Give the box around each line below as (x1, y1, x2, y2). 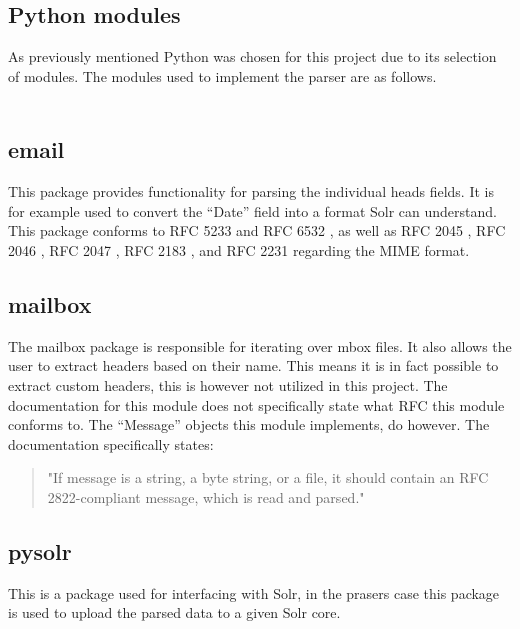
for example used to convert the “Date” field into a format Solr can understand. (8, 200, 497, 221)
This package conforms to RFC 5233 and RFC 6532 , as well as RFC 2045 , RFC (8, 220, 506, 241)
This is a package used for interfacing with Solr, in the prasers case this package (8, 582, 500, 603)
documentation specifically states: (8, 433, 214, 454)
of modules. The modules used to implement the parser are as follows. (8, 65, 437, 86)
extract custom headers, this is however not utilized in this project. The (8, 374, 448, 395)
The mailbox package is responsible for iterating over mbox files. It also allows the (8, 335, 512, 356)
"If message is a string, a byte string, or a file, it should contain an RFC (47, 467, 489, 488)
